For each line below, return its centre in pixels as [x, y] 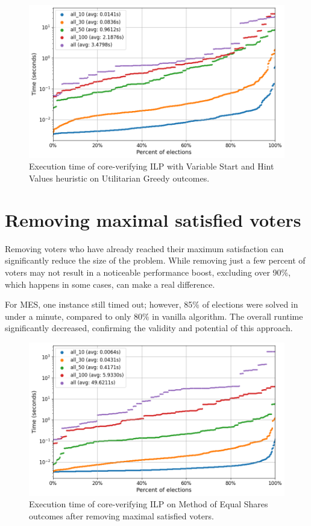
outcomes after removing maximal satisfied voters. [121, 515]
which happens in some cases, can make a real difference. [110, 284]
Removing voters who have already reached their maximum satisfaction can [144, 248]
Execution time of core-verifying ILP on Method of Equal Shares [149, 504]
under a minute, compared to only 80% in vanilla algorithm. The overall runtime [154, 316]
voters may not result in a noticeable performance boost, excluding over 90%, [148, 272]
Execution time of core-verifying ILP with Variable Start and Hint [152, 166]
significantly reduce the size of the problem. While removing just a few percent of [155, 260]
